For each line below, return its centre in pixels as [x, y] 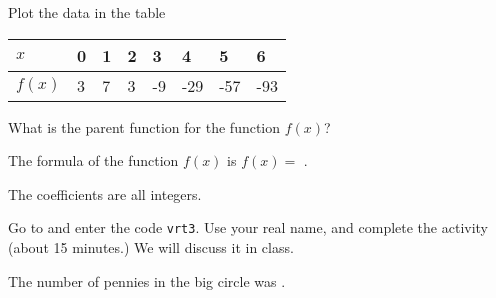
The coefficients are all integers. [105, 193]
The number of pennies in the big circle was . [147, 280]
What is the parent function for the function [144, 126]
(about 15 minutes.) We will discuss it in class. [151, 247]
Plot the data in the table [87, 12]
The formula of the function [93, 160]
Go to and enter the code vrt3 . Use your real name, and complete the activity [248, 227]
